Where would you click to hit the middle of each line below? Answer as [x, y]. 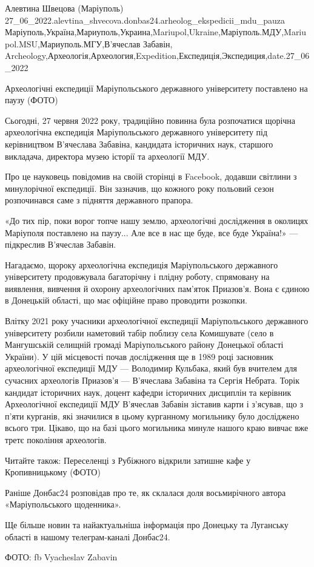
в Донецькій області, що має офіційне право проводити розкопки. [126, 300]
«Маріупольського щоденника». [63, 504]
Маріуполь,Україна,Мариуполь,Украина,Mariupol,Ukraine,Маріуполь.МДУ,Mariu [156, 32]
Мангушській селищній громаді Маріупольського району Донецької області [144, 345]
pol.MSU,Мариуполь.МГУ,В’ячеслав [73, 43]
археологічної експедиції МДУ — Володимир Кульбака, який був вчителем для [151, 368]
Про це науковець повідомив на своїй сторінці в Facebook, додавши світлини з [151, 176]
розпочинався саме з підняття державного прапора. [99, 200]
